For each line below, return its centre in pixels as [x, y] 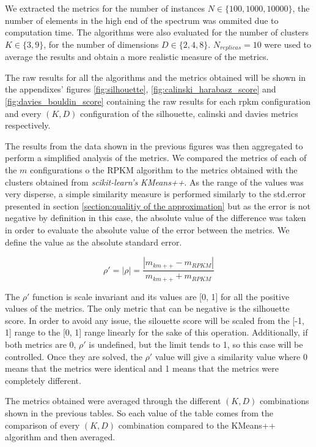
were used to [288, 44]
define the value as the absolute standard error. [94, 242]
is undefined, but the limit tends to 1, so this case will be [196, 344]
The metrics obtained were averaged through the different [113, 401]
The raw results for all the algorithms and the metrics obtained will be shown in [156, 77]
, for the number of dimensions [101, 44]
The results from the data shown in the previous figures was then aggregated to [154, 145]
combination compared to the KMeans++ [197, 425]
